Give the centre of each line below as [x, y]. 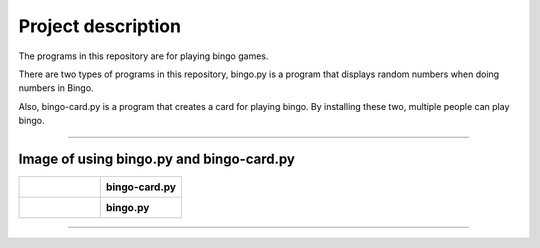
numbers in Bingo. [56, 88]
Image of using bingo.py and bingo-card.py [156, 158]
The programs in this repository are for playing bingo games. [143, 56]
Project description [100, 26]
